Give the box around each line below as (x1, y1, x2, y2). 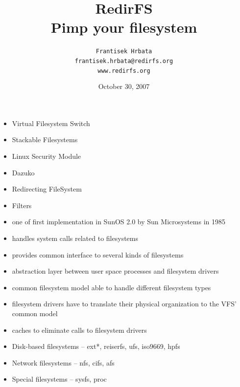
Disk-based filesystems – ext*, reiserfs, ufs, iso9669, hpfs (12, 341, 180, 351)
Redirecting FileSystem (12, 184, 82, 194)
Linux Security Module (12, 151, 81, 161)
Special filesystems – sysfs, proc (12, 374, 107, 384)
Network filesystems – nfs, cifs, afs (12, 357, 115, 367)
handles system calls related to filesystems (12, 233, 138, 243)
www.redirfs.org (97, 67, 150, 74)
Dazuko (12, 167, 35, 177)
